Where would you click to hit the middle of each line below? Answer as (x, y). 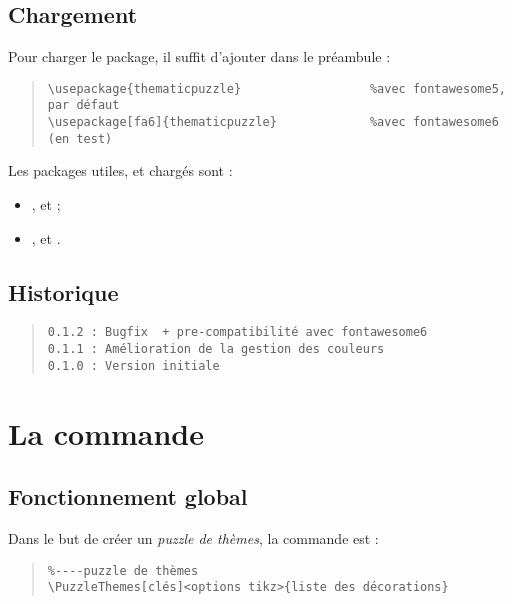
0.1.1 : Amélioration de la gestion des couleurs (216, 349)
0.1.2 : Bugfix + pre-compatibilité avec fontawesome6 (237, 332)
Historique (63, 291)
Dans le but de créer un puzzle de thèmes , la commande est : (193, 537)
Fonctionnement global (128, 496)
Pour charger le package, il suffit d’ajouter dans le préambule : (199, 56)
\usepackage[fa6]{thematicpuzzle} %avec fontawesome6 (273, 122)
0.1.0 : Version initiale (133, 365)
